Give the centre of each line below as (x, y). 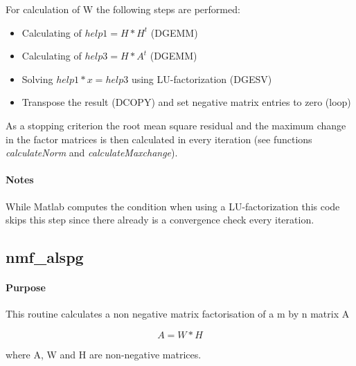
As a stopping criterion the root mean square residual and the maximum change (176, 125)
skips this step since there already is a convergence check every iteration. (160, 220)
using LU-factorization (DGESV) (202, 79)
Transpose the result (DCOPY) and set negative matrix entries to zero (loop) (186, 102)
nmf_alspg (45, 257)
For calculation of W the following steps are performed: (123, 9)
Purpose (26, 287)
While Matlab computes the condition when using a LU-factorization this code (173, 206)
